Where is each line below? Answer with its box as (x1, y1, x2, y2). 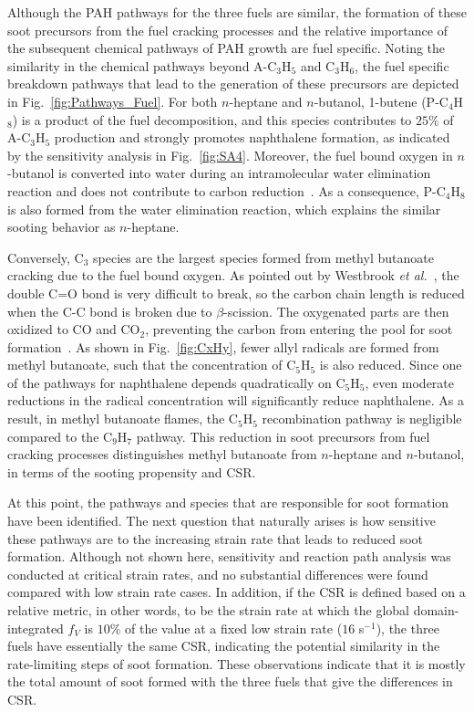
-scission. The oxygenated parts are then (223, 301, 449, 320)
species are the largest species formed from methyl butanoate (93, 247, 434, 267)
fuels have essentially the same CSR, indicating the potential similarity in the (7, 636, 440, 655)
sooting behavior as (7, 217, 116, 236)
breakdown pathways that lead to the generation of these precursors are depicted (7, 74, 459, 93)
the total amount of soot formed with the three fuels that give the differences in (7, 672, 453, 691)
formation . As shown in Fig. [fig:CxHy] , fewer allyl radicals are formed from (7, 337, 439, 356)
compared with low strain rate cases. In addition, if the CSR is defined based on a (7, 582, 466, 602)
